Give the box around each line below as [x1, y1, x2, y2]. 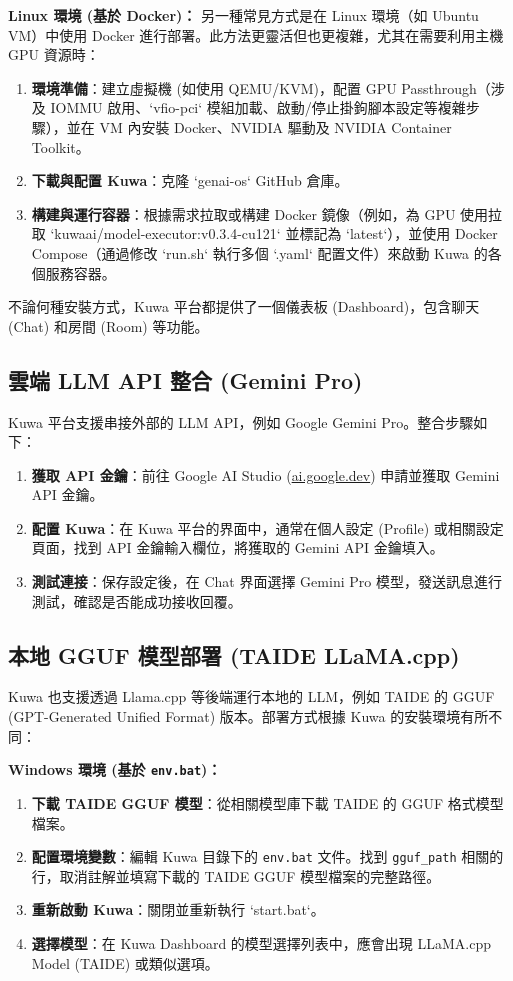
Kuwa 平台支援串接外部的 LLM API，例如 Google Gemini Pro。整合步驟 [8, 411, 474, 432]
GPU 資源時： [8, 44, 100, 65]
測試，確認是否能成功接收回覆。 [31, 590, 242, 611]
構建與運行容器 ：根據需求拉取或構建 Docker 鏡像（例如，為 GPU [31, 203, 456, 224]
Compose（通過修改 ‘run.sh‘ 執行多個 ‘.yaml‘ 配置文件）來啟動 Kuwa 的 [31, 242, 488, 263]
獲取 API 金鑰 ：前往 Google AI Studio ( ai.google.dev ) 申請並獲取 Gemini [31, 464, 500, 485]
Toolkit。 [31, 136, 90, 157]
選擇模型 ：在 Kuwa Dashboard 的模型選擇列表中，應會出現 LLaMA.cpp [31, 932, 492, 953]
